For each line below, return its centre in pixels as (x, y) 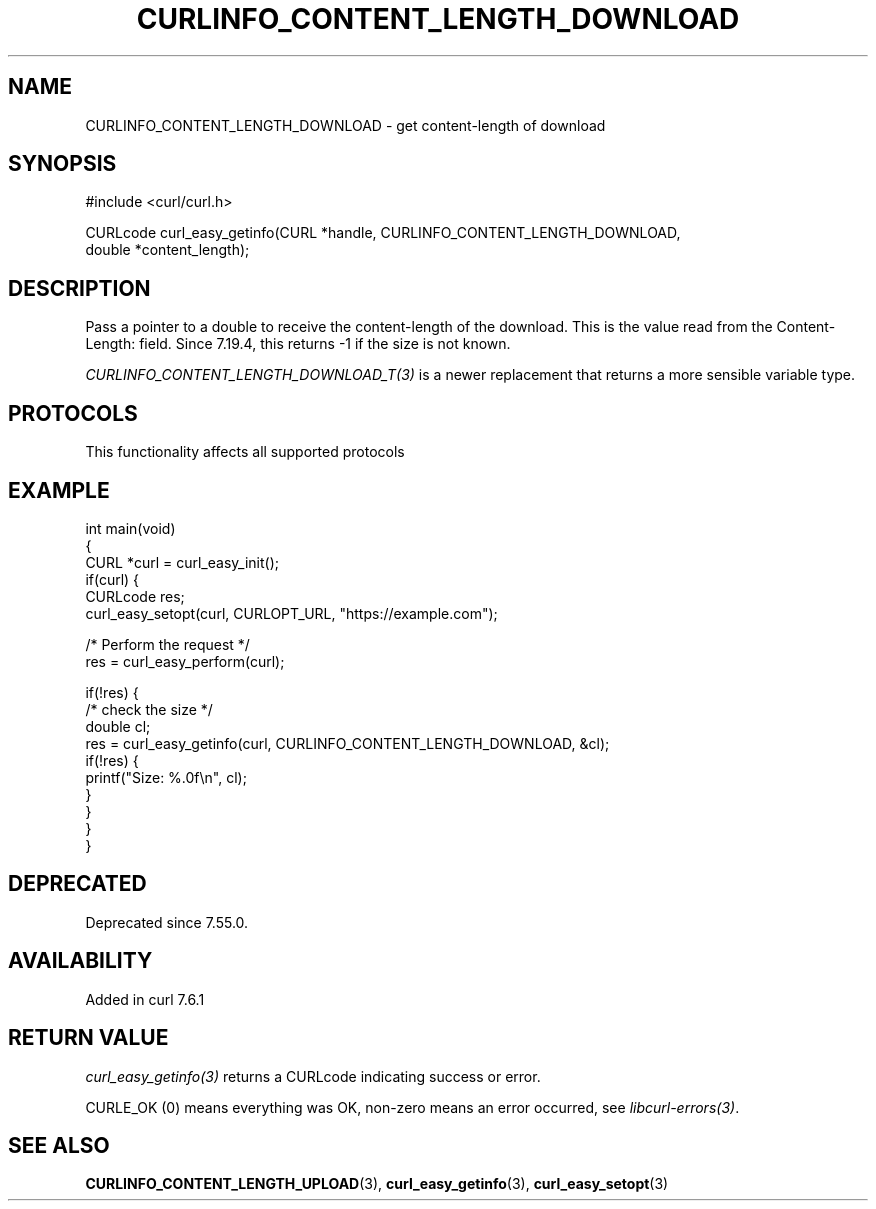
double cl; (118, 726)
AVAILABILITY (80, 961)
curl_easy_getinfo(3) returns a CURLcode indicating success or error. (313, 1076)
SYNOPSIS (62, 164)
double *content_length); (167, 250)
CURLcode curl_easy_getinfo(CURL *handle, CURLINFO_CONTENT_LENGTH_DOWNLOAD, (383, 233)
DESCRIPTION (79, 288)
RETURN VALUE (88, 1038)
